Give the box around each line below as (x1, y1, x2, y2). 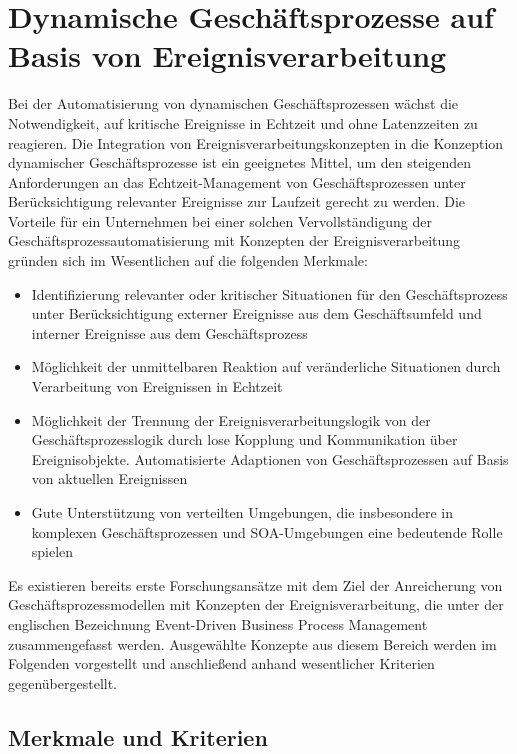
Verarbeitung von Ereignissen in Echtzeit (31, 376, 283, 397)
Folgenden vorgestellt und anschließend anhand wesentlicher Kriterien (8, 653, 435, 674)
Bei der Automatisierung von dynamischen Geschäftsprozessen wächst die (8, 93, 459, 114)
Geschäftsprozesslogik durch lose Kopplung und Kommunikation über (31, 429, 458, 450)
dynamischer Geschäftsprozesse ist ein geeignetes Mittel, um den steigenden (8, 152, 472, 173)
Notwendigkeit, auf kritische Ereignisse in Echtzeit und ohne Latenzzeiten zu (8, 112, 478, 133)
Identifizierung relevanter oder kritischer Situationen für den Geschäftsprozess (31, 283, 508, 304)
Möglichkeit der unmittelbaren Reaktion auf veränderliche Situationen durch (31, 356, 501, 377)
